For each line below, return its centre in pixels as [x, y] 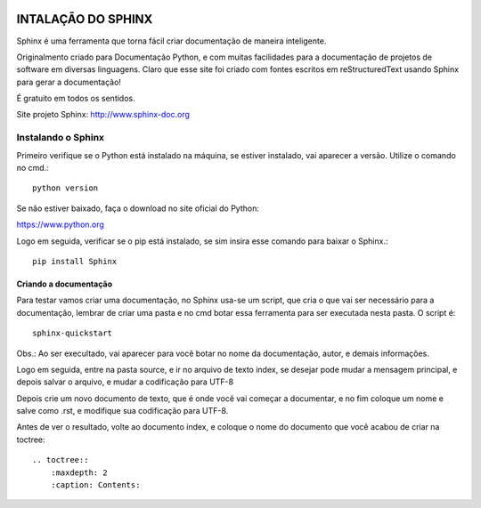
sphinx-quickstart [73, 333]
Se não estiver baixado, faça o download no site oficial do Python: [138, 208]
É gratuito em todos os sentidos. [76, 99]
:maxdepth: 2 [79, 472]
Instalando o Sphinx [61, 138]
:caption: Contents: [95, 485]
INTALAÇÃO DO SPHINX [85, 19]
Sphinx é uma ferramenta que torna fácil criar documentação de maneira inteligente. [171, 41]
